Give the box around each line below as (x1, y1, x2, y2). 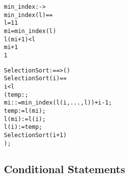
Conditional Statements (4, 161, 125, 176)
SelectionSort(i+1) (4, 131, 67, 139)
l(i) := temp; (4, 124, 42, 131)
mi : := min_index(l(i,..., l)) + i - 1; (4, 99, 112, 106)
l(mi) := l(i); (4, 115, 46, 123)
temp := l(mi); (4, 107, 46, 114)
